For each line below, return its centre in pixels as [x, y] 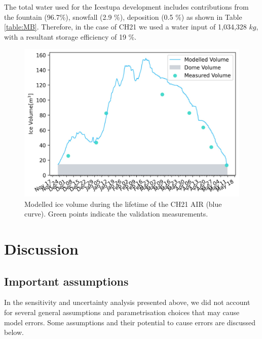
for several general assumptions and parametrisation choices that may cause [122, 312]
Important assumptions [66, 281]
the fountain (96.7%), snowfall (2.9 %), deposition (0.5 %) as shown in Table [123, 17]
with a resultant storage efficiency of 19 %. [70, 36]
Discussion [41, 249]
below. [14, 332]
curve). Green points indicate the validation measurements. [116, 214]
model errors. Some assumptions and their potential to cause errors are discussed [130, 322]
